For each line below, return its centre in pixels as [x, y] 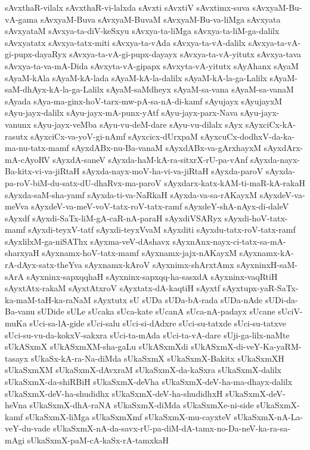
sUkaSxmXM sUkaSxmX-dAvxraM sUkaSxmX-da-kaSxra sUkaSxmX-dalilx [143, 370]
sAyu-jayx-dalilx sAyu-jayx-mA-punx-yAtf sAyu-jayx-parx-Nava [121, 112]
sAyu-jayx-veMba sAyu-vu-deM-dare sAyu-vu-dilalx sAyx [138, 124]
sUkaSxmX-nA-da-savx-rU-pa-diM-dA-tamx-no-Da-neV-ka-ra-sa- [171, 428]
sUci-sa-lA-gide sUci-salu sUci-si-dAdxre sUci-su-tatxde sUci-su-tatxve [158, 323]
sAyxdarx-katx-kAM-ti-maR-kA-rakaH [235, 182]
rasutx [16, 136]
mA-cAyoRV [27, 159]
